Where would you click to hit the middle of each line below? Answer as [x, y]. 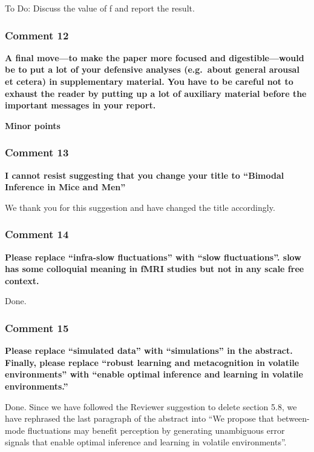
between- [293, 418]
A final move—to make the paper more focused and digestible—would [155, 57]
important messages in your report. [80, 105]
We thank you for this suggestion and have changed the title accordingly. [140, 207]
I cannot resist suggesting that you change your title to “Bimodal [145, 175]
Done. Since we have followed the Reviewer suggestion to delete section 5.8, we [151, 406]
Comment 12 [37, 35]
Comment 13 [37, 152]
